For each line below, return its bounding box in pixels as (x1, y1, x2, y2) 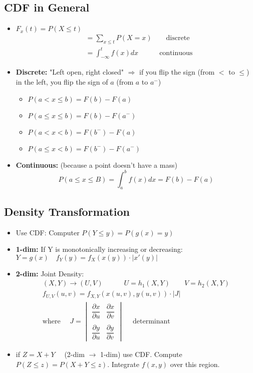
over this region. (170, 358, 220, 369)
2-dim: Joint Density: (16, 268, 84, 278)
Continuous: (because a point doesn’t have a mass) (16, 159, 177, 170)
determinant (132, 317, 170, 325)
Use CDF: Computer (16, 227, 80, 237)
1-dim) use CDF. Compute (100, 349, 182, 359)
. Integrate (107, 358, 139, 369)
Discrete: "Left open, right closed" (16, 67, 124, 77)
